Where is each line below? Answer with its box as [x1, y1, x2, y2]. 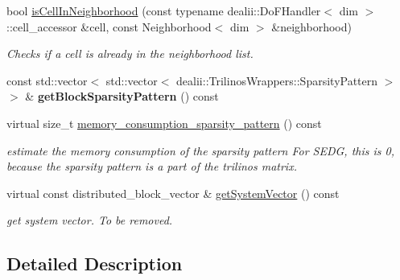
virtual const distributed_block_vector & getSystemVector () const [6, 184, 340, 201]
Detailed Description [6, 251, 183, 276]
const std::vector [6, 72, 88, 89]
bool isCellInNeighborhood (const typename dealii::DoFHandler [6, 2, 321, 19]
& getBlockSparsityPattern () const [25, 88, 219, 105]
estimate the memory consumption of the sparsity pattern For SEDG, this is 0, [6, 142, 394, 159]
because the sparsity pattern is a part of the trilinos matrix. [6, 158, 297, 175]
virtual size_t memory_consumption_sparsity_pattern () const [6, 114, 322, 131]
